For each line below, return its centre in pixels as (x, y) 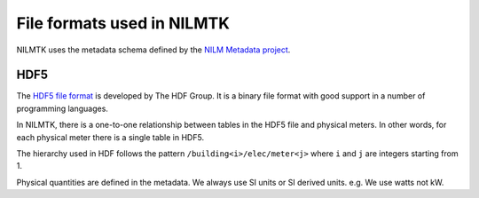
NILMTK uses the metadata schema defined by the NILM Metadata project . (153, 50)
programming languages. (62, 108)
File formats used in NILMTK (123, 23)
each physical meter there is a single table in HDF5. (110, 137)
